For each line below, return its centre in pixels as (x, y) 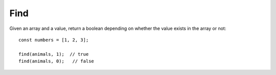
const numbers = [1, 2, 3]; (54, 40)
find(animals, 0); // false (56, 61)
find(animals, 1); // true (54, 54)
